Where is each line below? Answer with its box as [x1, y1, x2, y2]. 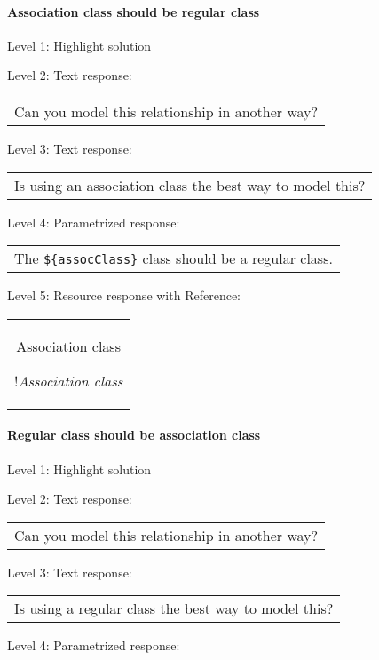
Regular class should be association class [7, 425, 261, 444]
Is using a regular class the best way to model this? [14, 598, 334, 619]
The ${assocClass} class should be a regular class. [14, 248, 333, 269]
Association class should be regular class [7, 2, 260, 20]
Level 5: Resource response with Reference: [7, 286, 241, 305]
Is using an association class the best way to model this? [14, 174, 366, 195]
